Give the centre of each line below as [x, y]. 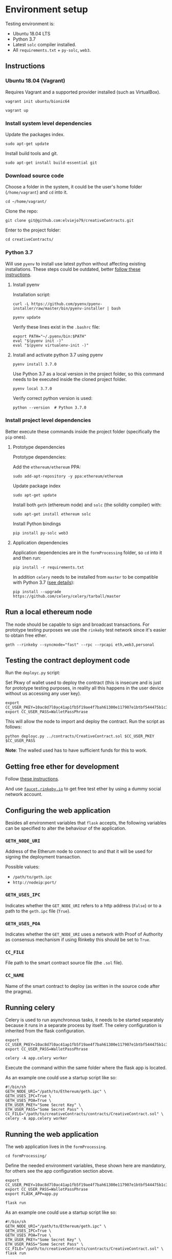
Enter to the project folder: [33, 230]
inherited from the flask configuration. [45, 1031]
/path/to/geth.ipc [32, 877]
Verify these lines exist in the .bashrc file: [56, 327]
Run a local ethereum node [49, 612]
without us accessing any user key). [43, 694]
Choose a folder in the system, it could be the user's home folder [74, 187]
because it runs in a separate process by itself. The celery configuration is [83, 1025]
